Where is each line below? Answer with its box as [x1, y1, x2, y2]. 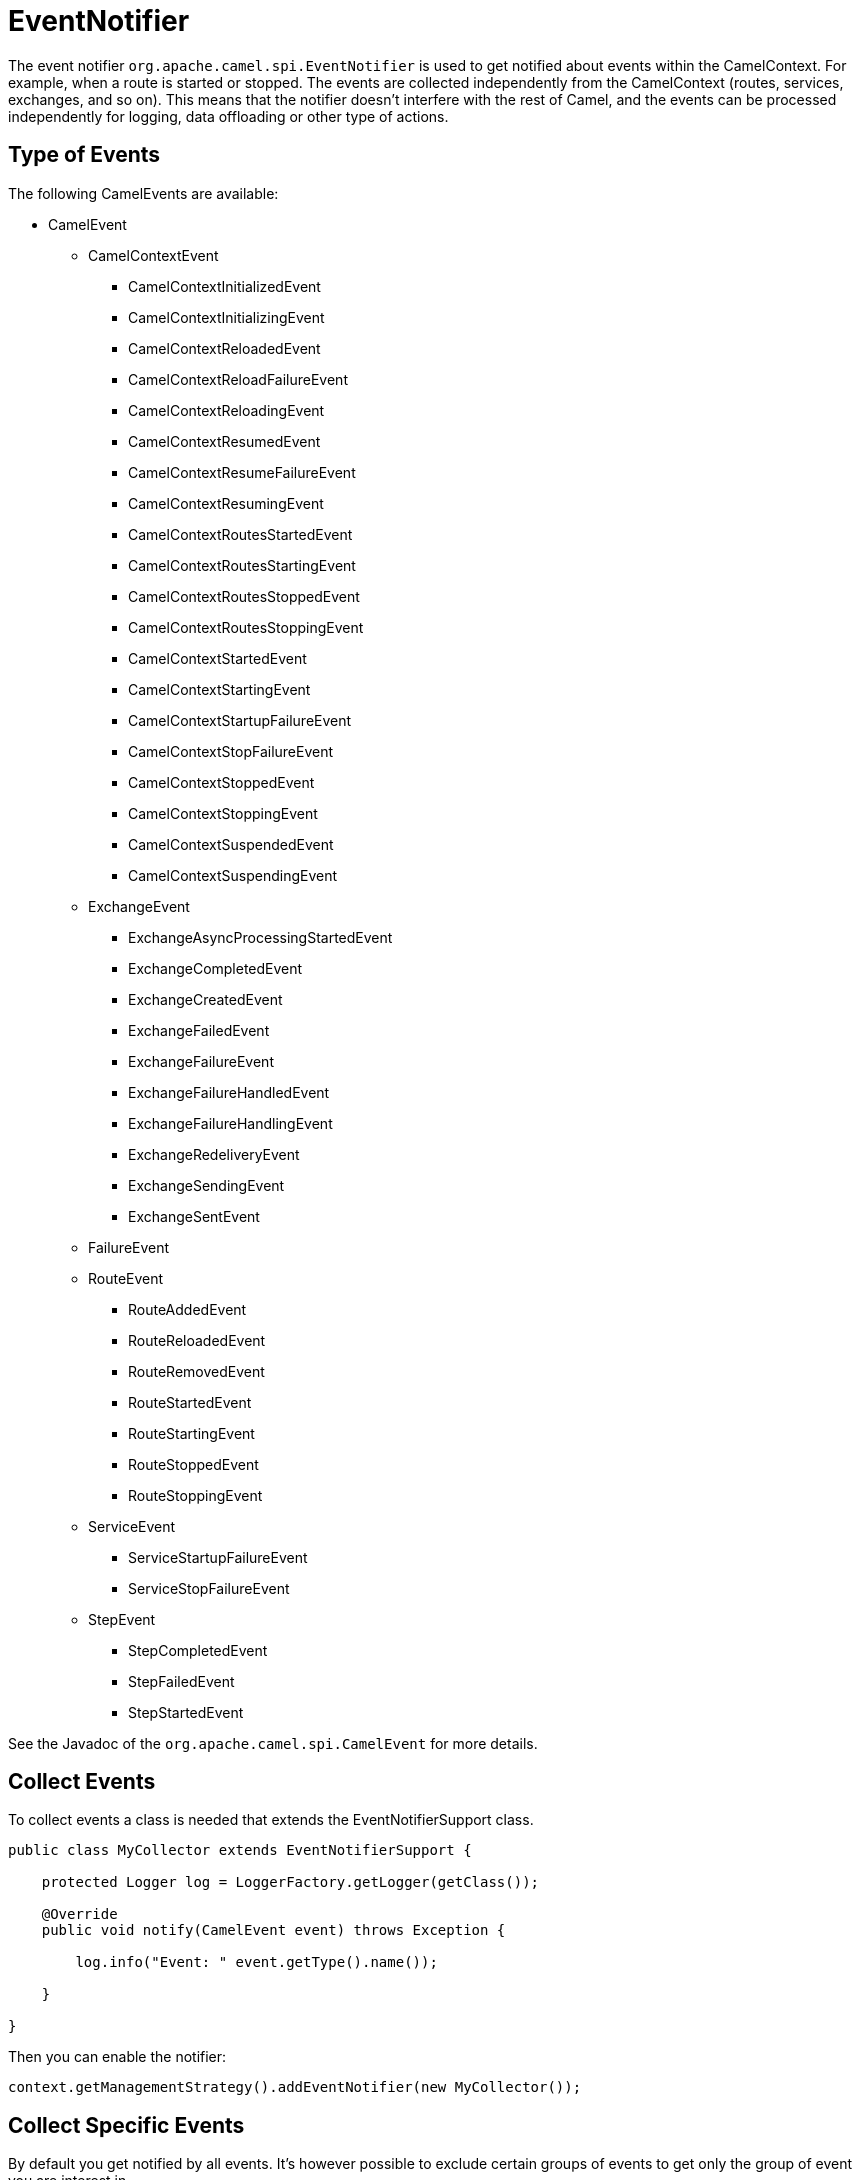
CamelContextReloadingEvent [128, 401, 325, 419]
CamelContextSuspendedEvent [128, 835, 334, 853]
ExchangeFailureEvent [128, 1052, 274, 1070]
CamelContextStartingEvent [128, 680, 311, 698]
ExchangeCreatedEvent [128, 990, 283, 1008]
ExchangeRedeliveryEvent [128, 1145, 300, 1163]
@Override [41, 1906, 118, 1923]
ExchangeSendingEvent [128, 1176, 285, 1194]
